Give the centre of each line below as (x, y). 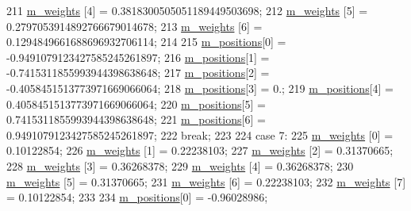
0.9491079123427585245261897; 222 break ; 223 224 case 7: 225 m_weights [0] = (200, 134)
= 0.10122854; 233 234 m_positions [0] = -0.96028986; (137, 197)
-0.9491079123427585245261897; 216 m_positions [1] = (138, 57)
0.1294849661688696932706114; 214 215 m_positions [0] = (146, 42)
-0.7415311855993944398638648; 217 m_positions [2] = (138, 73)
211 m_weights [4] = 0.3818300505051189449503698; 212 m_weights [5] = (187, 10)
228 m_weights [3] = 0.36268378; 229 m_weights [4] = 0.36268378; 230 (180, 165)
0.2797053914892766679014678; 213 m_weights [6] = (134, 26)
